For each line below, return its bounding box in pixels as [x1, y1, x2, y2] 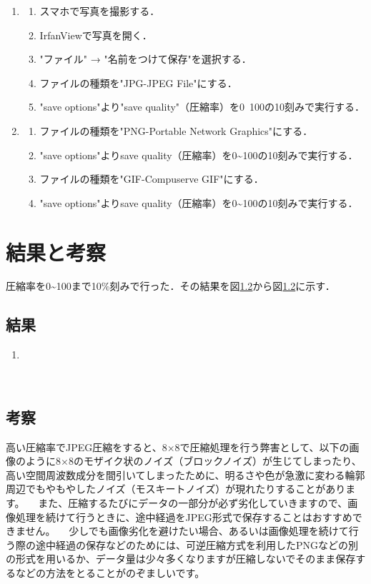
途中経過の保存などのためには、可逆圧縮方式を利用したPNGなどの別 [35, 537, 359, 552]
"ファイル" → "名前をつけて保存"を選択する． [39, 51, 252, 66]
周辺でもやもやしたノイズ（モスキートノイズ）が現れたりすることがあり [6, 481, 346, 496]
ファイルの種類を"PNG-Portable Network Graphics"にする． [39, 123, 313, 138]
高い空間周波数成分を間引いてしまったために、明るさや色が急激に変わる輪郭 [6, 467, 365, 482]
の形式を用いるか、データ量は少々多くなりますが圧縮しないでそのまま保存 [6, 551, 356, 566]
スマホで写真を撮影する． [39, 4, 160, 18]
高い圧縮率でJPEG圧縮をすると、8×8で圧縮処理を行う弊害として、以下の [6, 439, 350, 454]
